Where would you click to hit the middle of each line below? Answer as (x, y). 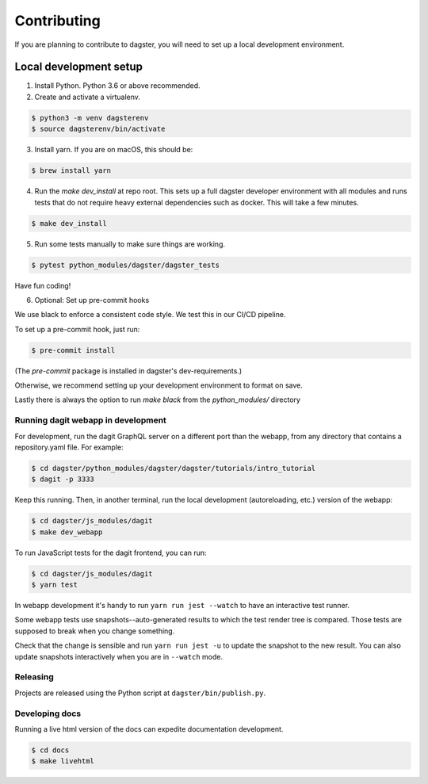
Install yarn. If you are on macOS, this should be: (114, 150)
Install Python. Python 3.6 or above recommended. (118, 86)
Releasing (34, 677)
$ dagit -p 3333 (63, 479)
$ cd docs (50, 750)
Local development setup (78, 67)
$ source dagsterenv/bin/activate (98, 129)
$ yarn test (55, 585)
